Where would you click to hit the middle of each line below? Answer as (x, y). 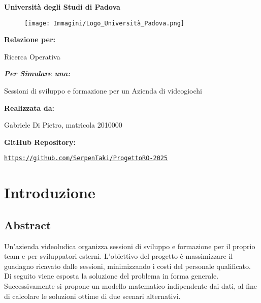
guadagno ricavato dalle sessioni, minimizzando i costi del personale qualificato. (127, 266)
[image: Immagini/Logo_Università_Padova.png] (104, 23)
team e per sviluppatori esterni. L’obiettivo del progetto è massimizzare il (119, 256)
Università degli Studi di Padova (62, 7)
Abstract (28, 224)
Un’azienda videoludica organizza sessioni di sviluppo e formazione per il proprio (130, 246)
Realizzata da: (29, 108)
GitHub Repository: (40, 142)
